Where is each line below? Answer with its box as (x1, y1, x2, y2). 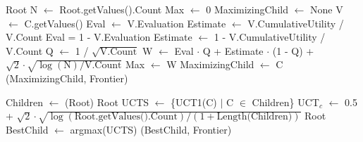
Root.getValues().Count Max (59, 2, 185, 16)
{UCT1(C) (171, 94, 217, 109)
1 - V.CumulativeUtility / (214, 30, 326, 44)
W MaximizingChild (166, 57, 254, 72)
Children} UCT (252, 94, 319, 109)
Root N (6, 2, 38, 16)
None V (310, 2, 343, 16)
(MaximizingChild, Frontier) (6, 71, 128, 86)
